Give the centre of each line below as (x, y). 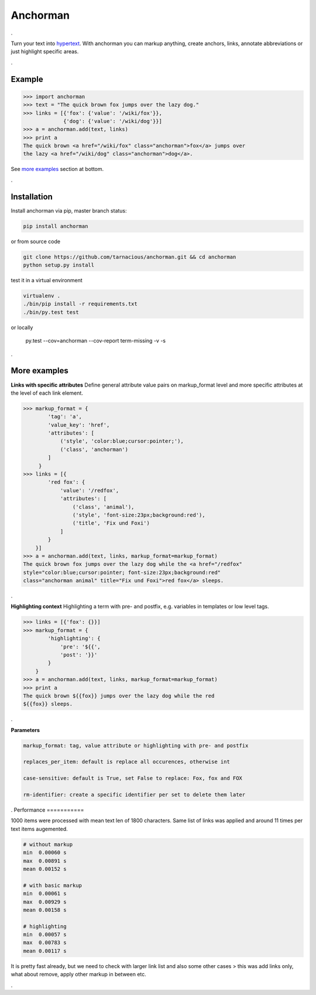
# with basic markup (52, 885)
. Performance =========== (47, 810)
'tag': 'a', (65, 417)
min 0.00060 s (45, 853)
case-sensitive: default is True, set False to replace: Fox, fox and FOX (133, 778)
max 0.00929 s (45, 902)
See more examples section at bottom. (57, 169)
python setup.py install (59, 265)
